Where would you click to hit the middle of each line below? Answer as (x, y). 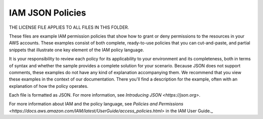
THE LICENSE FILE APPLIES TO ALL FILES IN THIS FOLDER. (69, 27)
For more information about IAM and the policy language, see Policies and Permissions (96, 104)
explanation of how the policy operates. (49, 86)
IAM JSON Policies (47, 13)
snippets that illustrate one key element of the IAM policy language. (77, 50)
